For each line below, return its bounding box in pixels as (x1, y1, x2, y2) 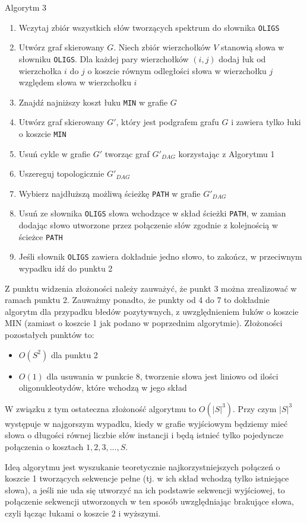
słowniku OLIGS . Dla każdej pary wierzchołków (18, 52, 189, 65)
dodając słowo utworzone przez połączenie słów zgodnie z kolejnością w (18, 219, 278, 231)
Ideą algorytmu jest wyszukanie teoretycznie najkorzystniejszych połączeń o (5, 460, 280, 473)
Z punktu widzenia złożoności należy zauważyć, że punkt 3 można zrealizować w (5, 282, 297, 294)
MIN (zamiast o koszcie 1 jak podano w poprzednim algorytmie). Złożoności (5, 317, 283, 329)
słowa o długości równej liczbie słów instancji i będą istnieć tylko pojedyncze (5, 429, 284, 441)
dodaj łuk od (219, 52, 266, 65)
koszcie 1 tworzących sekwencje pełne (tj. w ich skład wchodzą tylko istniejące (5, 472, 289, 484)
